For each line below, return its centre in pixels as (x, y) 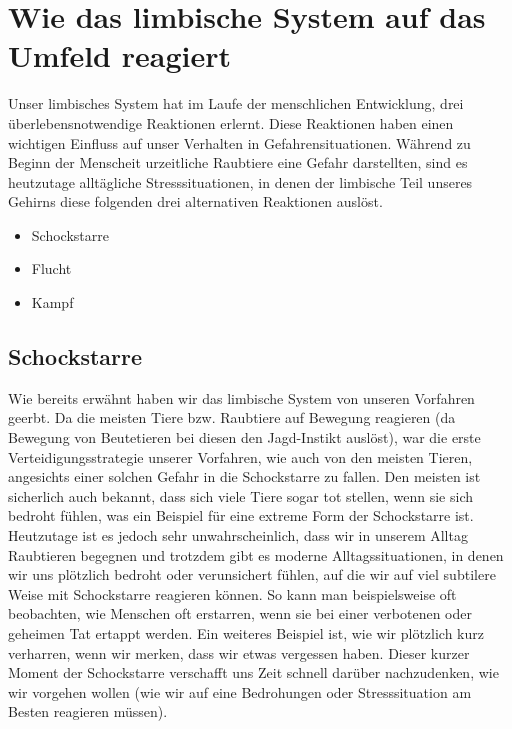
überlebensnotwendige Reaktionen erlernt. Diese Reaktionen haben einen (231, 122)
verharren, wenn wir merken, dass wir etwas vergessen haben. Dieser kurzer (239, 652)
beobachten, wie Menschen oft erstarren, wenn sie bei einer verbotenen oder (240, 613)
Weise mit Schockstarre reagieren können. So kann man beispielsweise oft (232, 593)
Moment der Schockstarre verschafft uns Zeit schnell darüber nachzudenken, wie (253, 672)
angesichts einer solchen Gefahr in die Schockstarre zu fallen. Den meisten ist (244, 476)
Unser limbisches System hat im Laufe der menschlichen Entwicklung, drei (236, 103)
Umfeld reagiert (119, 55)
